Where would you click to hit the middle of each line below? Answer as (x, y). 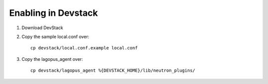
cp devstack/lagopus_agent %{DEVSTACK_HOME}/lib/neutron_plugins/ (113, 71)
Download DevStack (42, 28)
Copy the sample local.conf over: (55, 37)
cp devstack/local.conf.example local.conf (84, 48)
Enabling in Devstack (54, 13)
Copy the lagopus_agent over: (52, 59)
